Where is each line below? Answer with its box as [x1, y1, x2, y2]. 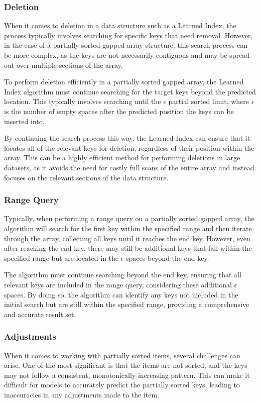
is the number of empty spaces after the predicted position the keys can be [4, 106, 234, 116]
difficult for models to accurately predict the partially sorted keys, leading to [4, 379, 240, 390]
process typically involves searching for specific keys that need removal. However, [4, 30, 253, 40]
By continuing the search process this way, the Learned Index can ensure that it [4, 133, 250, 143]
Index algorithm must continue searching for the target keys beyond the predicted [4, 86, 256, 96]
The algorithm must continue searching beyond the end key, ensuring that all [4, 269, 241, 280]
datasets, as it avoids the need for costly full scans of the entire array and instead [4, 162, 254, 172]
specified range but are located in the [4, 252, 119, 263]
